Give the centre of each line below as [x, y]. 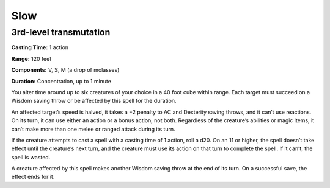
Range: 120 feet [31, 58]
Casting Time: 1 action [40, 47]
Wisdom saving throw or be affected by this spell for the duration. [94, 101]
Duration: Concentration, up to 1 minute [61, 81]
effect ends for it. [33, 177]
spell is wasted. [31, 157]
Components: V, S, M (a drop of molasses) [65, 70]
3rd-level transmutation [61, 32]
